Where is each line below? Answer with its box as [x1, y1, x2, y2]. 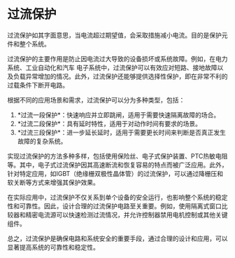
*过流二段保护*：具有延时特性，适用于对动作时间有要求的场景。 [17, 119, 201, 128]
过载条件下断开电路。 [7, 81, 69, 89]
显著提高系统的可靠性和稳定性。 [7, 243, 99, 251]
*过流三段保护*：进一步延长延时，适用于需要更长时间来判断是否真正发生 [17, 128, 226, 137]
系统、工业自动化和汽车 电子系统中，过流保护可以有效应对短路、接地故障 [7, 63, 218, 72]
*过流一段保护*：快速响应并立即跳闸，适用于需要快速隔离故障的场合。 [17, 110, 220, 119]
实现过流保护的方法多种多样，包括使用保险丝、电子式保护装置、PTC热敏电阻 [7, 151, 228, 160]
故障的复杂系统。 [17, 137, 67, 145]
